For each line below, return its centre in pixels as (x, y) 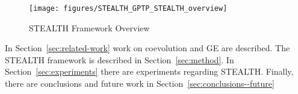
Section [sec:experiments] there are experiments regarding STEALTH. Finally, (149, 71)
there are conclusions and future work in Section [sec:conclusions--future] (140, 83)
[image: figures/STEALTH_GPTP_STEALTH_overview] (128, 8)
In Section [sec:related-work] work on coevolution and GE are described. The (147, 48)
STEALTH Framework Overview (89, 27)
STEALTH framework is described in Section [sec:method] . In (120, 59)
